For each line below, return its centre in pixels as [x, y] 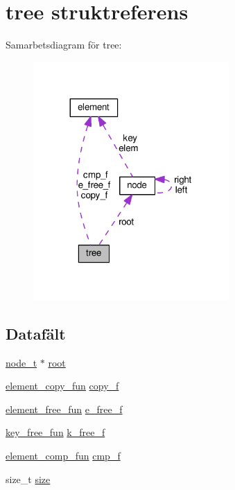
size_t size [28, 479]
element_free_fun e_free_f [64, 409]
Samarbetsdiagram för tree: [64, 45]
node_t [21, 362]
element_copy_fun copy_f [62, 386]
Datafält [36, 333]
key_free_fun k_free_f [55, 432]
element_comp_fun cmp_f [63, 455]
